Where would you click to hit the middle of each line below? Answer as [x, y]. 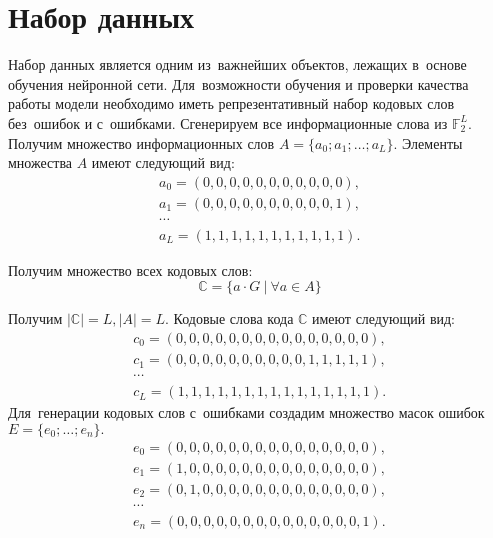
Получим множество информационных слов [141, 142]
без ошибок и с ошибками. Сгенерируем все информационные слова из [228, 122]
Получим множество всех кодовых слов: [130, 269]
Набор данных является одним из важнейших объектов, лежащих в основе [237, 64]
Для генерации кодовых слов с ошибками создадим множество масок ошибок [246, 412]
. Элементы [428, 142]
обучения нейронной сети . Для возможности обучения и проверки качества [238, 83]
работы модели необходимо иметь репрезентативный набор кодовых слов [231, 103]
